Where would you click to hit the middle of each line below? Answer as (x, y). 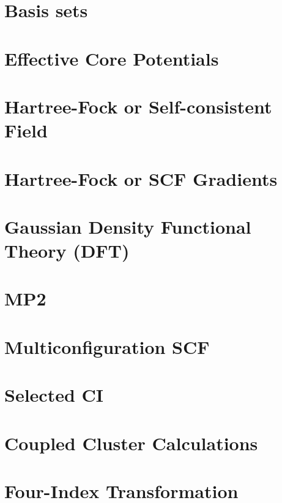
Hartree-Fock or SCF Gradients (141, 178)
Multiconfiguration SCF (107, 346)
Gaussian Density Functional (128, 226)
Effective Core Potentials (112, 58)
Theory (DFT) (67, 251)
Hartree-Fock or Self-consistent (138, 106)
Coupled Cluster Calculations (131, 443)
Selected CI (54, 395)
